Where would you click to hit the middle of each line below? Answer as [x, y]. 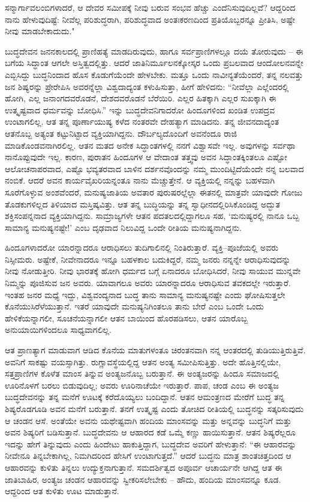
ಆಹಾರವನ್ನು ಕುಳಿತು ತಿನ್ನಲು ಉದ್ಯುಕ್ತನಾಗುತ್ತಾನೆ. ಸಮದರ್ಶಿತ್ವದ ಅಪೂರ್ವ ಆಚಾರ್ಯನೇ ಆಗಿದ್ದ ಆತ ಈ [144, 467]
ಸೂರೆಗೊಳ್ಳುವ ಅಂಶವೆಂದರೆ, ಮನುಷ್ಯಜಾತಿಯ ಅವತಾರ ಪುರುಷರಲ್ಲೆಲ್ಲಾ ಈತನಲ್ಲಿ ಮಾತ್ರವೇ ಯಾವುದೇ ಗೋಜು [154, 192]
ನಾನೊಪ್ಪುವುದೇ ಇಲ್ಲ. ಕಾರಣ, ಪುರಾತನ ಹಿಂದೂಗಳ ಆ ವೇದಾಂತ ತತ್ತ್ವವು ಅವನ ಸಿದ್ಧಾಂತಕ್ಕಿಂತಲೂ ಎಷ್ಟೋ [146, 157]
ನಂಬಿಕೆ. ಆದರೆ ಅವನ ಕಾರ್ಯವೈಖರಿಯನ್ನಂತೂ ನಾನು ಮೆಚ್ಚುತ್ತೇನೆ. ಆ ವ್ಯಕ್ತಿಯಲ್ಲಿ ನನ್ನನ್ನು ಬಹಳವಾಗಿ [140, 180]
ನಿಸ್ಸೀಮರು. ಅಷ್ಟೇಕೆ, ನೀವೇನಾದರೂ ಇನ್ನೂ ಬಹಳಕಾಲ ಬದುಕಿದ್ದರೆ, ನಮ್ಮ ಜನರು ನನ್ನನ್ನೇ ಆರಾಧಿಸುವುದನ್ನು [148, 259]
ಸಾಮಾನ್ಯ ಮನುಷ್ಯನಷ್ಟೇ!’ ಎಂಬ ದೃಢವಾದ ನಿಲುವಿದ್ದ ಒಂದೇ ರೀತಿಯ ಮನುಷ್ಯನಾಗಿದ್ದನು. [123, 227]
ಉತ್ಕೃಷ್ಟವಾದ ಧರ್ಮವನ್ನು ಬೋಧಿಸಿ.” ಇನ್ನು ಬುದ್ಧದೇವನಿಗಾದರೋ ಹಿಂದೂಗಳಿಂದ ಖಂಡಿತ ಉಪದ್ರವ [140, 109]
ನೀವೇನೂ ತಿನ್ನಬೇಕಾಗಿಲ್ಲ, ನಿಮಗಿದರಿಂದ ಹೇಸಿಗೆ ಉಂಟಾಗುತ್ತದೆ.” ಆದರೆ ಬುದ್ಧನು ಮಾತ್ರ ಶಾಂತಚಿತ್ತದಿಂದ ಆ [148, 456]
